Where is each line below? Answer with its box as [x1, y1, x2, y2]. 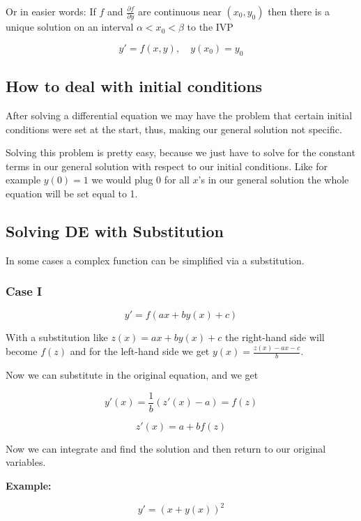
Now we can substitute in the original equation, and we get [6, 368, 259, 382]
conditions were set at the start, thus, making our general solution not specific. [6, 121, 342, 136]
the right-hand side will [224, 330, 325, 345]
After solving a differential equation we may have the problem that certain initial [6, 107, 353, 122]
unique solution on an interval [6, 20, 134, 34]
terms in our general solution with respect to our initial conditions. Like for [6, 158, 328, 173]
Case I [6, 282, 43, 300]
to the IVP [187, 20, 233, 34]
